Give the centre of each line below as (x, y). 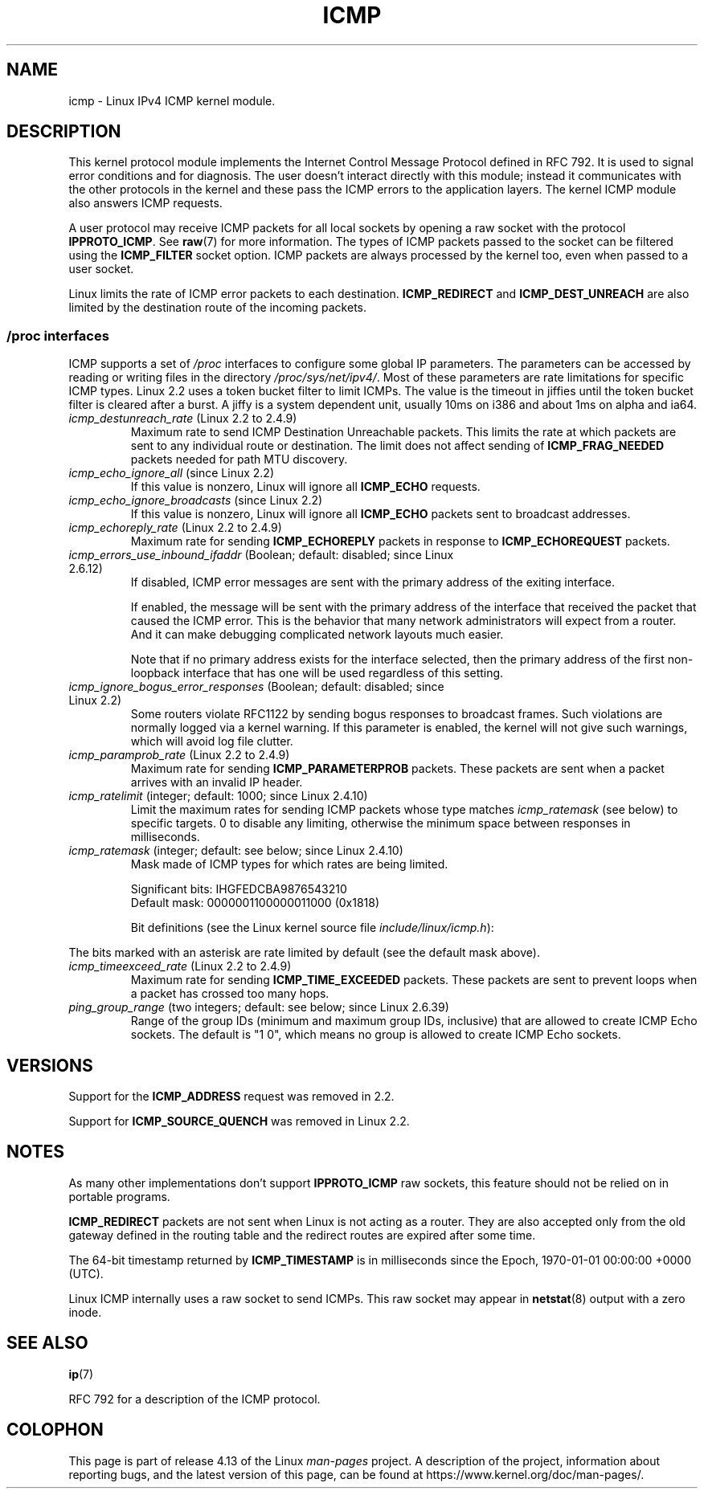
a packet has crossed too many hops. (230, 994)
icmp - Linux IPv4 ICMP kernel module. (172, 100)
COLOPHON (55, 1430)
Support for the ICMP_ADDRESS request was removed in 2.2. (231, 1097)
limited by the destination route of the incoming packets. (218, 308)
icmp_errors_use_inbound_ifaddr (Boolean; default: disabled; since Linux (261, 555)
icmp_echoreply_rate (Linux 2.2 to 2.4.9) (175, 528)
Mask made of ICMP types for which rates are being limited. (289, 864)
